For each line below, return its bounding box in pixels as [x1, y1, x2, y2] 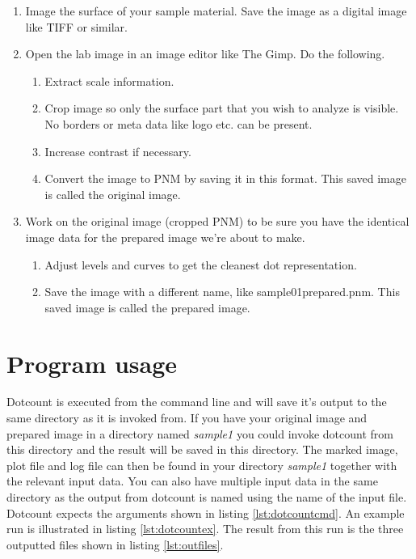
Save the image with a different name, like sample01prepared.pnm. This [44, 283, 400, 300]
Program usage [6, 346, 178, 379]
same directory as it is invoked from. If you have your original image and [6, 409, 368, 426]
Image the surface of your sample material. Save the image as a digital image [25, 2, 407, 19]
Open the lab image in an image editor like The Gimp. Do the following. [25, 45, 385, 62]
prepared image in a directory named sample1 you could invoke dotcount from [6, 425, 393, 442]
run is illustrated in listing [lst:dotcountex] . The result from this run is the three [6, 520, 404, 537]
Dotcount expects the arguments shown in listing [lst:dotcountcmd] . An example [6, 504, 405, 521]
